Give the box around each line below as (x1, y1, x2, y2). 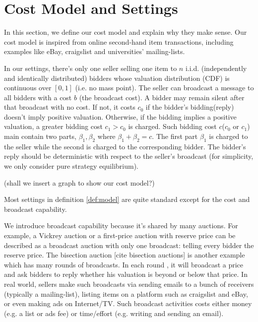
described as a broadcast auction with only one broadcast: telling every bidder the (4, 240, 254, 250)
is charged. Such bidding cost (128, 121, 217, 131)
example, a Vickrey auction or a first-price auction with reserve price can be (4, 230, 236, 241)
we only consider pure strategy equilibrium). (4, 161, 138, 171)
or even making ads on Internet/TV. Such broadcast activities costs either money (4, 298, 252, 309)
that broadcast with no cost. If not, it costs (4, 102, 135, 112)
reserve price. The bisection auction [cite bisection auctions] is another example (4, 250, 245, 260)
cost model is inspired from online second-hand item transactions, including (4, 36, 234, 47)
